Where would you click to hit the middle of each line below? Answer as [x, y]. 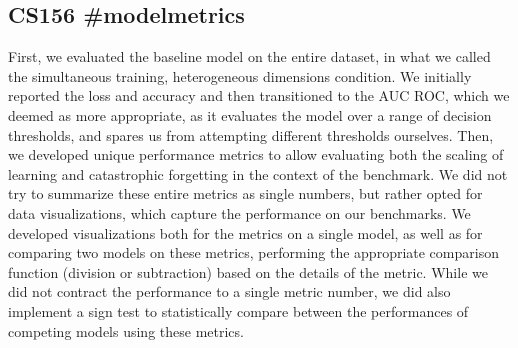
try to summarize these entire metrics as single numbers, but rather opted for [245, 193]
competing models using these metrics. [126, 330]
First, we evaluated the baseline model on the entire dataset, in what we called [249, 56]
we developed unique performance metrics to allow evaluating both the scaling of [256, 154]
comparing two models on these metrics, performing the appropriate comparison [253, 252]
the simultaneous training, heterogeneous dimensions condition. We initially [240, 75]
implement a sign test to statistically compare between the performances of [238, 310]
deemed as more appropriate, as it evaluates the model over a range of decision [250, 114]
